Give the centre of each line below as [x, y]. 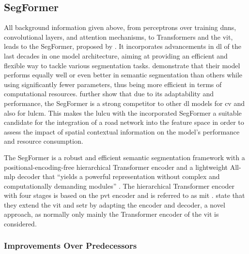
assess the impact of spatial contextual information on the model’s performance [122, 131]
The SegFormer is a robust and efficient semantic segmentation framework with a [124, 157]
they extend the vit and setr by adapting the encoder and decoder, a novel [115, 204]
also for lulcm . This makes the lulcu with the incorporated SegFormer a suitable [123, 112]
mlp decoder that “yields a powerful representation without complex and [112, 176]
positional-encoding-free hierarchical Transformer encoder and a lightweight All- [123, 167]
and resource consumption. [44, 141]
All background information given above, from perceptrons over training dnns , [120, 27]
